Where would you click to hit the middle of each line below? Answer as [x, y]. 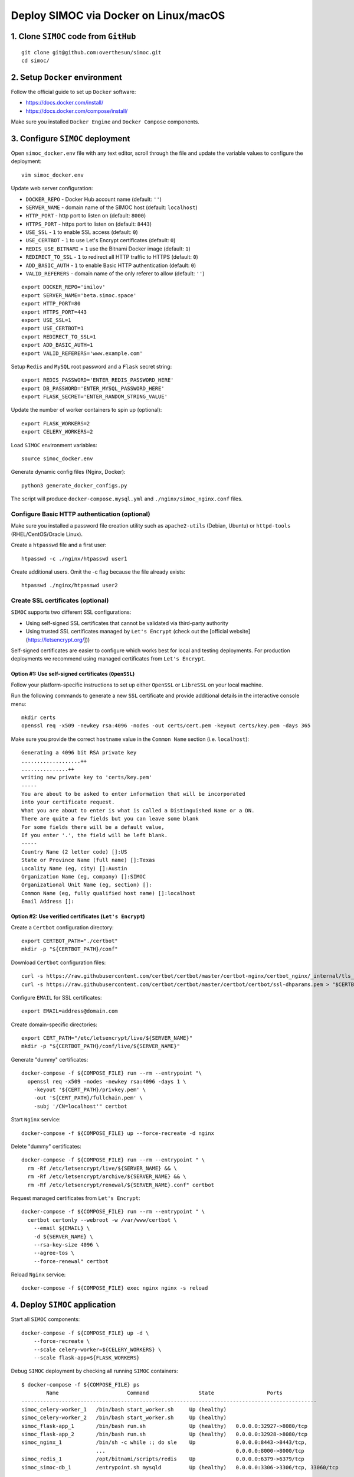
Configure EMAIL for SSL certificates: [56, 997]
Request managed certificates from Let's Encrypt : [76, 1198]
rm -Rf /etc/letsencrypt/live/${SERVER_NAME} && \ [102, 1168]
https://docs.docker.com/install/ [64, 103]
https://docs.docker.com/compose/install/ [77, 111]
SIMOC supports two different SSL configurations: [71, 612]
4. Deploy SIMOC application [63, 1305]
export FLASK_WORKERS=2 [56, 423]
